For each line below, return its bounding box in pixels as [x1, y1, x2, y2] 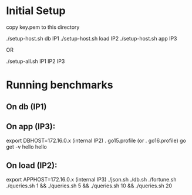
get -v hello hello [6, 143, 47, 150]
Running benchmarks [6, 78, 113, 92]
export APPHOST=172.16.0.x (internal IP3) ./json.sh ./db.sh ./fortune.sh [6, 176, 177, 183]
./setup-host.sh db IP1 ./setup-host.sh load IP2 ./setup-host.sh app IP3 [6, 35, 177, 42]
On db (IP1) [6, 102, 47, 112]
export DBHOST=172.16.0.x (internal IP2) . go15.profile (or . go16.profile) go [6, 137, 187, 144]
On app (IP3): [6, 122, 56, 132]
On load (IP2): [6, 160, 58, 170]
